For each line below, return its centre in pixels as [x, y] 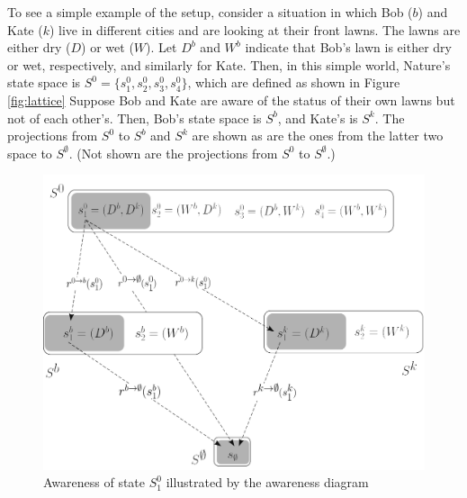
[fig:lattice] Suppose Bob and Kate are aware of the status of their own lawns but [231, 100]
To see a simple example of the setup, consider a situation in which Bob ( [210, 12]
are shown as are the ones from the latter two [318, 136]
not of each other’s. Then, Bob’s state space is [135, 118]
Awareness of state [94, 482]
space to [30, 153]
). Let [162, 47]
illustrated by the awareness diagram [267, 482]
